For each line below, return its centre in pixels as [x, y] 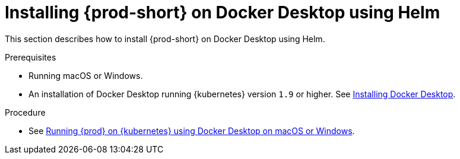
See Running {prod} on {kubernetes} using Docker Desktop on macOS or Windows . [192, 131]
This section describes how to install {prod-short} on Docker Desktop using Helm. [165, 39]
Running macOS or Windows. [86, 75]
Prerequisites [31, 57]
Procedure [25, 112]
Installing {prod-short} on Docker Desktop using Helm [223, 12]
